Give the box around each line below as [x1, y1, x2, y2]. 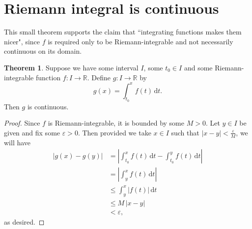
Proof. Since [4, 118, 40, 128]
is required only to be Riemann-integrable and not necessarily [48, 36, 233, 46]
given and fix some [4, 127, 60, 137]
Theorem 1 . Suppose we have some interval [4, 62, 139, 72]
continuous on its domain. [4, 46, 82, 56]
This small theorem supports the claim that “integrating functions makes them [4, 27, 242, 37]
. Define [87, 72, 111, 82]
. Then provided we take [78, 127, 151, 137]
